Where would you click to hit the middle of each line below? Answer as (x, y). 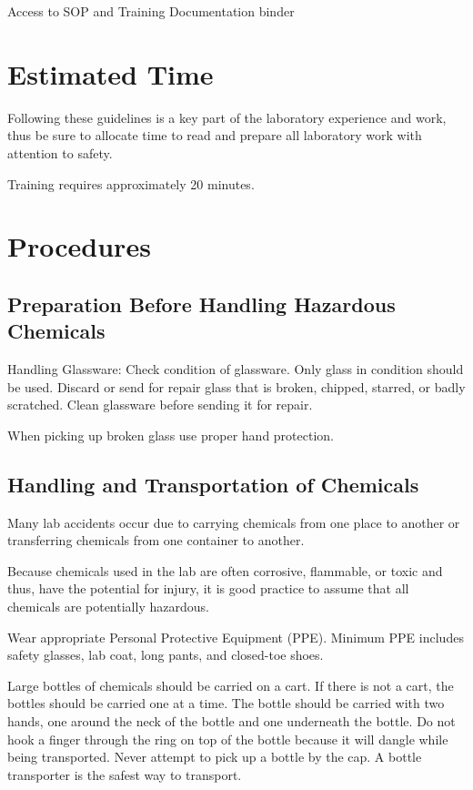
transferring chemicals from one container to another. (156, 540)
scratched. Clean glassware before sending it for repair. (160, 405)
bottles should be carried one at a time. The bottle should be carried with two (226, 703)
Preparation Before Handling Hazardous (201, 304)
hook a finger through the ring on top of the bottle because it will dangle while (228, 739)
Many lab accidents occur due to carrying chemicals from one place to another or (234, 522)
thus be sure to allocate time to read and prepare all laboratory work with (215, 135)
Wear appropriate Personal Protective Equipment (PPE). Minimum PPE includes (236, 637)
